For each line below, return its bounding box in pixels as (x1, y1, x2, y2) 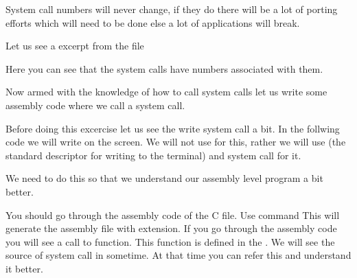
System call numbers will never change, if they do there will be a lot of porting (5, 2, 338, 16)
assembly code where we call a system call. (5, 97, 185, 112)
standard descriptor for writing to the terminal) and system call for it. (5, 148, 301, 162)
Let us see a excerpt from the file (5, 38, 144, 53)
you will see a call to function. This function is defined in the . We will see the (5, 234, 335, 248)
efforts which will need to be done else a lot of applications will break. (5, 15, 300, 30)
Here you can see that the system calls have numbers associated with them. (5, 61, 323, 76)
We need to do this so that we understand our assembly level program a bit (5, 171, 323, 185)
